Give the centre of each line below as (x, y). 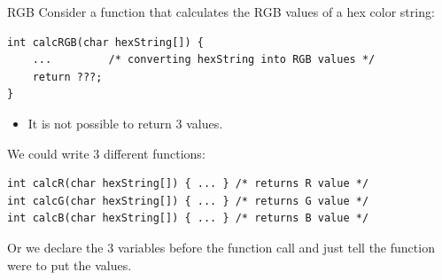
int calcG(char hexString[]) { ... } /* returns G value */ (188, 201)
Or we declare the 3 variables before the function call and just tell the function (221, 247)
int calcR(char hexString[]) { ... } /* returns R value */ (188, 184)
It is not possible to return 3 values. (125, 123)
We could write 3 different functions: (106, 153)
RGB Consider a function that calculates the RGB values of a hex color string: (221, 12)
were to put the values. (70, 264)
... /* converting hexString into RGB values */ (204, 60)
